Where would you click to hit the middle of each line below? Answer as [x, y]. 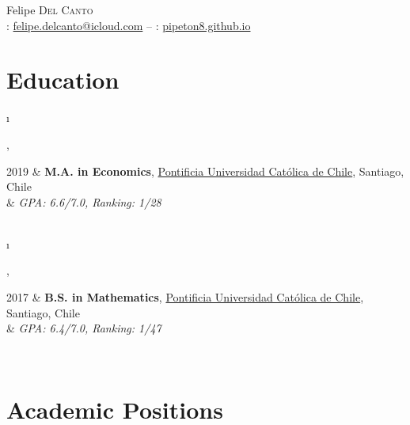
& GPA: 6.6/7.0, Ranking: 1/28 [84, 201]
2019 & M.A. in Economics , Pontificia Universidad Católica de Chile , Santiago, [205, 171]
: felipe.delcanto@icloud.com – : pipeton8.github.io [129, 25]
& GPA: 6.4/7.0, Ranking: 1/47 [84, 328]
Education [63, 80]
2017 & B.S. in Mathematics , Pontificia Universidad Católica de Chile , [185, 297]
